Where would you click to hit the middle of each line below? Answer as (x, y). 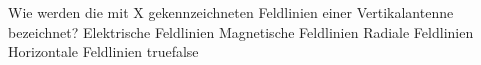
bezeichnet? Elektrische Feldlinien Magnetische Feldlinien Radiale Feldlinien (241, 31)
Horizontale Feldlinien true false (103, 51)
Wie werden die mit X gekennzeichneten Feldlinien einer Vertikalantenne (231, 12)
